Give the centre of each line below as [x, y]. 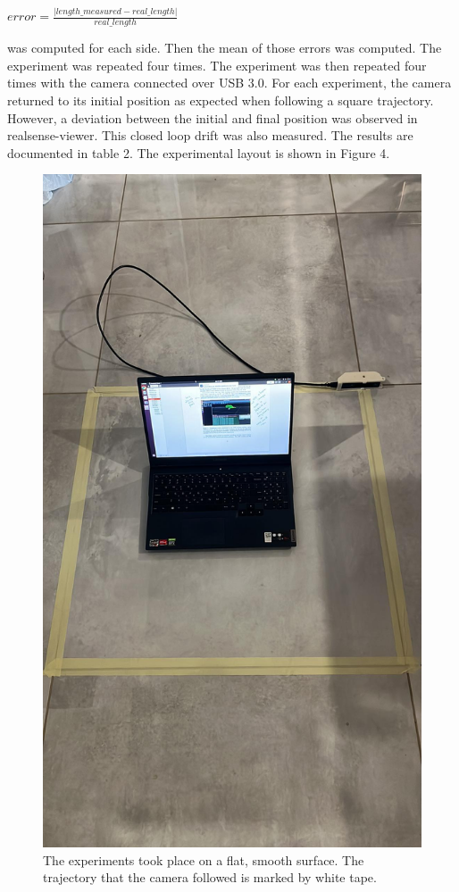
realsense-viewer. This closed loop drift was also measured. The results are [210, 135]
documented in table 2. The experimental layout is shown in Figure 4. [199, 152]
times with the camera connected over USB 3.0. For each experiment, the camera [229, 83]
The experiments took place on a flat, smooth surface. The [204, 859]
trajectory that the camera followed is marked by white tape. [210, 877]
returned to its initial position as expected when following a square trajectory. [221, 100]
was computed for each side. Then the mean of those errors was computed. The [225, 48]
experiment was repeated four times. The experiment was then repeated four [217, 65]
